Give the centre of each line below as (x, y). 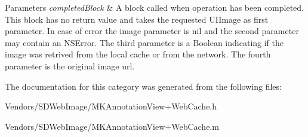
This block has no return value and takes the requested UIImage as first (137, 19)
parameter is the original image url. (70, 66)
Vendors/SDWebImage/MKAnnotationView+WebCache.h (111, 106)
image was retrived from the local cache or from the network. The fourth (138, 54)
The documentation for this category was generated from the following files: (143, 86)
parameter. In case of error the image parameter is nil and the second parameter (152, 31)
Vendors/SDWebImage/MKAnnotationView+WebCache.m (112, 126)
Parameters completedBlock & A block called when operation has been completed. (154, 7)
